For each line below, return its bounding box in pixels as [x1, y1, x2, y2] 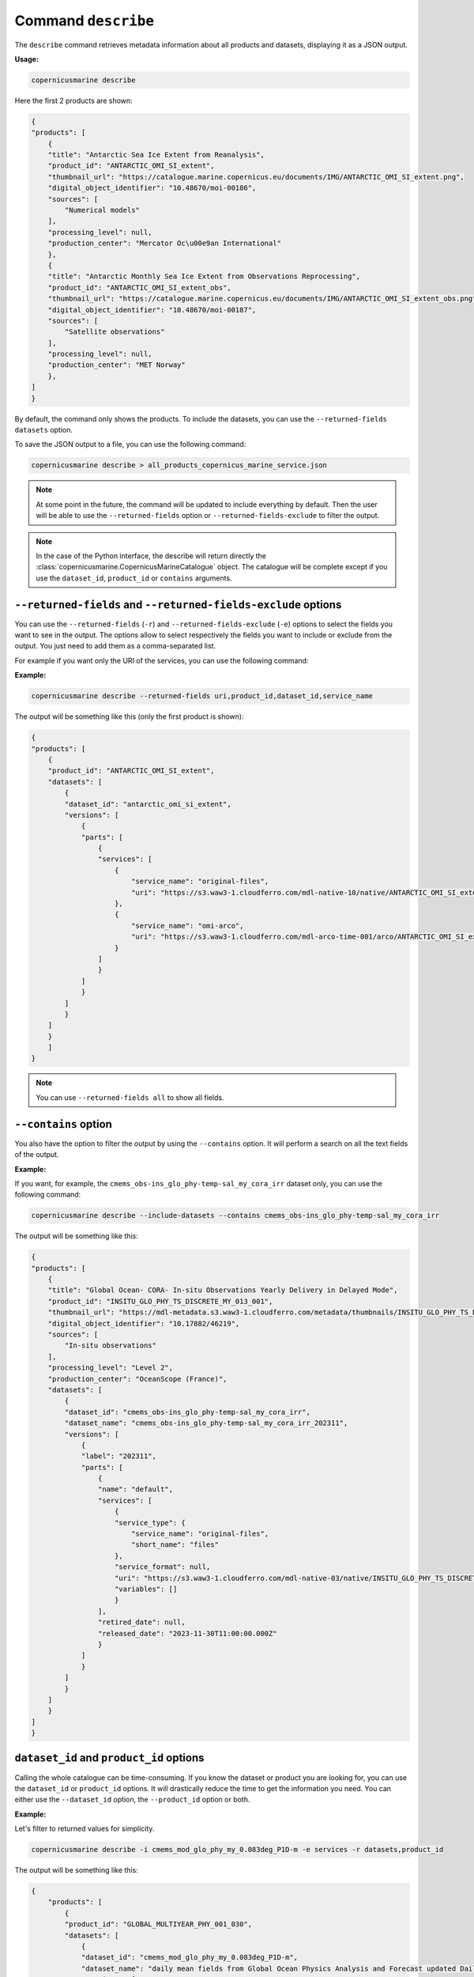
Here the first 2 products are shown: [14, 96, 134, 105]
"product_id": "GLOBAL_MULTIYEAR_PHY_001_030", [64, 1920, 253, 1929]
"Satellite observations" [64, 327, 165, 336]
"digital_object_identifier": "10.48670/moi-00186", [47, 183, 257, 193]
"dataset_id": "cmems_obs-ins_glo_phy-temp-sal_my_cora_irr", [64, 1408, 311, 1416]
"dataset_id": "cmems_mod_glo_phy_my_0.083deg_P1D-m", [81, 1953, 299, 1962]
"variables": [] [115, 1585, 178, 1593]
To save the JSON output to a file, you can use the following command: [14, 440, 246, 449]
